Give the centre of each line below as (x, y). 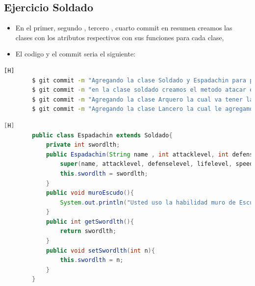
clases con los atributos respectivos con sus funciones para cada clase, (120, 37)
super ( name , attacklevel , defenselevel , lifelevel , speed (157, 164)
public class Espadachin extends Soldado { (102, 135)
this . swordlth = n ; (92, 260)
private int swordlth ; (83, 145)
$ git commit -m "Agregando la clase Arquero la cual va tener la (143, 99)
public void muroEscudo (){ (90, 193)
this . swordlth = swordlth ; (104, 173)
